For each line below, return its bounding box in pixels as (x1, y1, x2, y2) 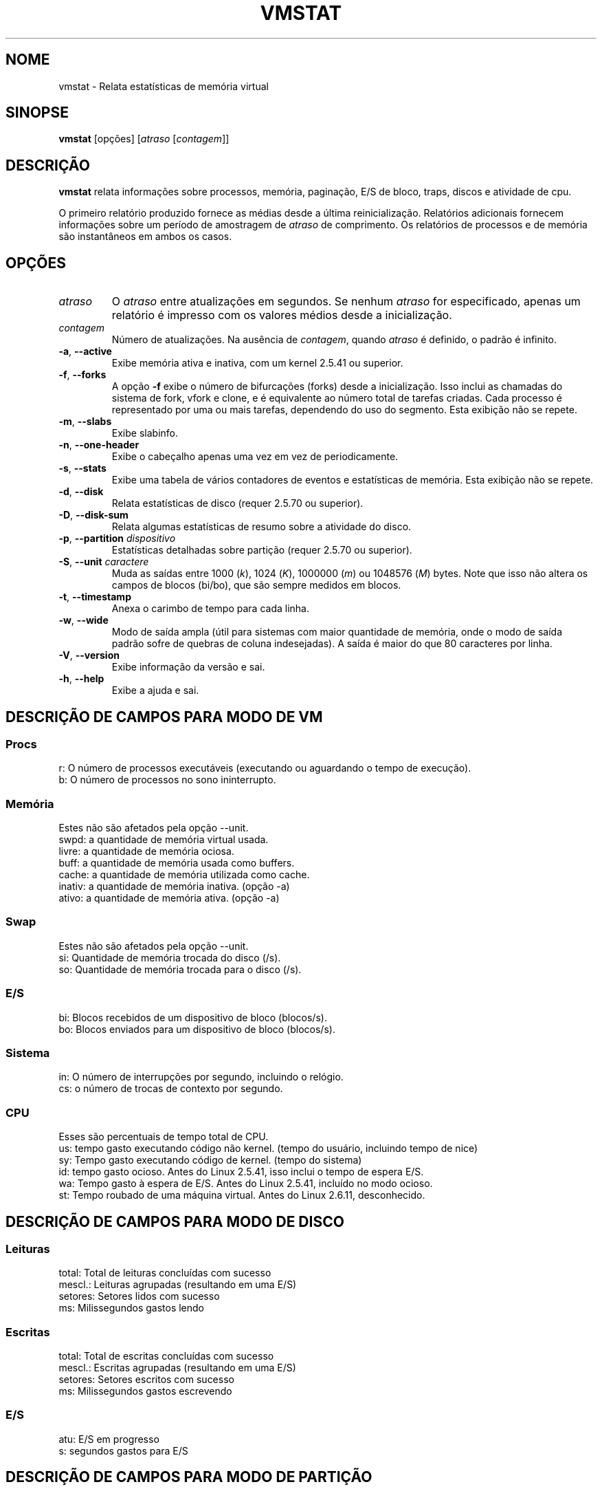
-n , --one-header (58, 439, 140, 451)
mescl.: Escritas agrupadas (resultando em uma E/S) (58, 1362, 296, 1374)
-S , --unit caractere (58, 556, 149, 568)
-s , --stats (58, 462, 107, 475)
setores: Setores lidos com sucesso (58, 1290, 220, 1303)
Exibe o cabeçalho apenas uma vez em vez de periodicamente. (111, 450, 399, 463)
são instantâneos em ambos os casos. (58, 230, 232, 243)
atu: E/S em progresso (58, 1433, 159, 1445)
